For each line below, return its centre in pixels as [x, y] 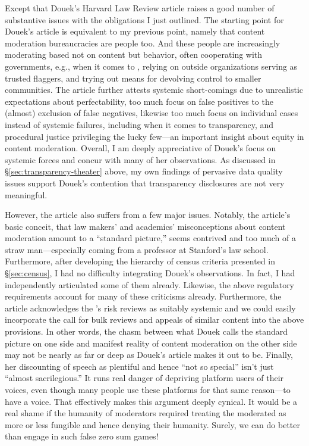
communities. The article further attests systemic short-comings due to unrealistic [154, 90]
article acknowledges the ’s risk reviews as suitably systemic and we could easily [150, 308]
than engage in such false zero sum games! [82, 436]
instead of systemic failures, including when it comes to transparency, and [139, 124]
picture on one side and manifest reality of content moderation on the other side [151, 343]
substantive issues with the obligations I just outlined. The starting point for [144, 19]
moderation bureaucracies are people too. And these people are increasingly [143, 43]
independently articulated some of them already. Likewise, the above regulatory [150, 284]
